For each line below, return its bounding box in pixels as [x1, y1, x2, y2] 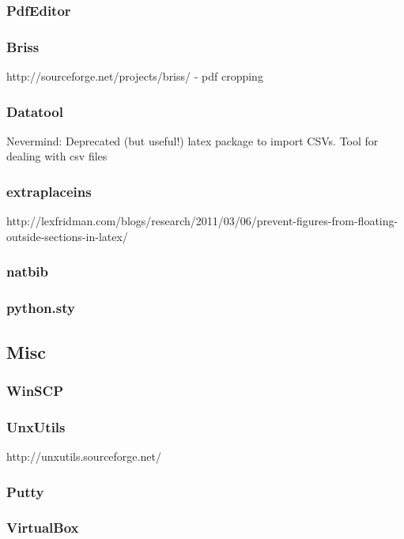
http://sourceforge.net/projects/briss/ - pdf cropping [6, 68, 263, 85]
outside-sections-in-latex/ [6, 228, 128, 244]
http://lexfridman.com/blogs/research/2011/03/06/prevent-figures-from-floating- [6, 213, 398, 229]
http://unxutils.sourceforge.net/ [6, 448, 161, 464]
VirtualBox [6, 518, 79, 537]
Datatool [6, 101, 63, 121]
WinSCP [6, 380, 64, 400]
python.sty [6, 298, 75, 318]
